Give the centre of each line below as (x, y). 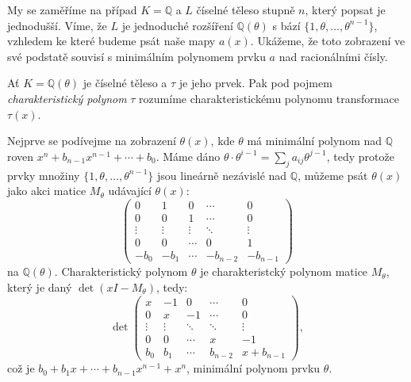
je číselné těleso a (125, 83)
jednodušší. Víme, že (57, 25)
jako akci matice (47, 191)
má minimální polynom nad (315, 141)
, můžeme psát (333, 175)
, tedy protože (360, 156)
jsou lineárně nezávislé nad (222, 175)
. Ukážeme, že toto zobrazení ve (328, 41)
